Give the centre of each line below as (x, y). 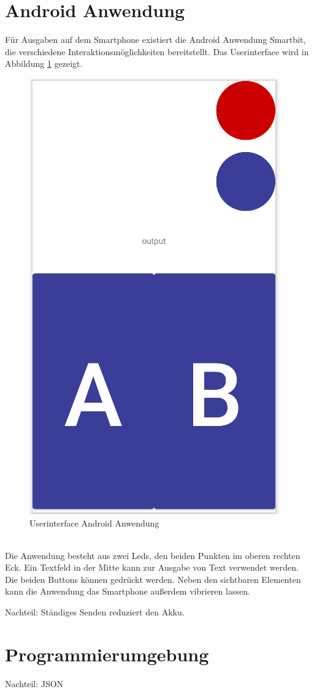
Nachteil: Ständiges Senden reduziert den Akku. (95, 612)
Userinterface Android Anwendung (94, 523)
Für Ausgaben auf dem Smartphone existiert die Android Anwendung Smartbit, (155, 40)
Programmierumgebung (107, 654)
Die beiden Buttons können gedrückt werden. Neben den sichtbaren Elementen (153, 579)
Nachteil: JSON (34, 683)
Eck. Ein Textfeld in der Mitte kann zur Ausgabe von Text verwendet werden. (152, 567)
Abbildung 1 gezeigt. (44, 63)
